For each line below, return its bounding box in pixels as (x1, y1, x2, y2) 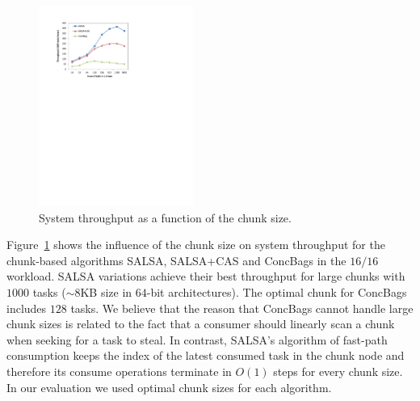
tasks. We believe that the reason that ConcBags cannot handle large (70, 299, 414, 316)
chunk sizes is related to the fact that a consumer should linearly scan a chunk (6, 315, 395, 332)
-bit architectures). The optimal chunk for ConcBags (146, 283, 407, 300)
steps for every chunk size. (273, 362, 403, 379)
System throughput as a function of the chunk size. (39, 209, 292, 226)
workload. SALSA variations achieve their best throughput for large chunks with (6, 268, 405, 285)
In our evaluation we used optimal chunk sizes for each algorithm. (6, 378, 332, 395)
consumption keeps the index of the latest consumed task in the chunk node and (6, 347, 405, 364)
